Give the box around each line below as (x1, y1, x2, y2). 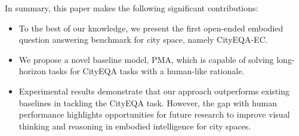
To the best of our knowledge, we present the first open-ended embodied (19, 21, 283, 34)
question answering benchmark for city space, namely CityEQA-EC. (19, 33, 268, 46)
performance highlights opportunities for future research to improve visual (19, 108, 290, 121)
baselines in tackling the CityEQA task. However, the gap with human (19, 96, 277, 109)
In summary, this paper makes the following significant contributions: (5, 2, 258, 14)
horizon (19, 65, 46, 77)
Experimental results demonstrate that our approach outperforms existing (19, 84, 289, 97)
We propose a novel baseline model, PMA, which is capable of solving (19, 53, 274, 65)
